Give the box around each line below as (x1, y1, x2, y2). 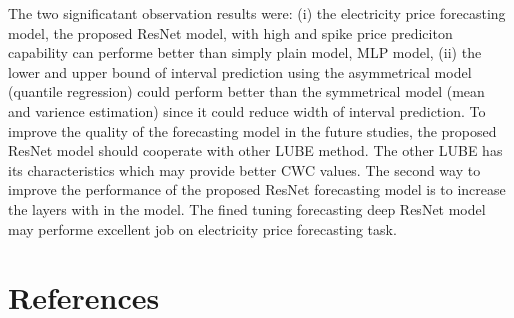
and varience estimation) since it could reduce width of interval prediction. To (8, 100, 486, 121)
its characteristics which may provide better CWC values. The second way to (8, 159, 481, 180)
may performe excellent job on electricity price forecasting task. (8, 218, 397, 239)
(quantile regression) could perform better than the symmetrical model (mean (8, 81, 485, 102)
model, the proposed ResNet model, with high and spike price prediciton (8, 22, 453, 43)
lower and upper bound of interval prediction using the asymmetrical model (8, 61, 472, 82)
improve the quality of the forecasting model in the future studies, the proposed (8, 120, 497, 141)
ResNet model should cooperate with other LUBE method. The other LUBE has (8, 140, 503, 161)
